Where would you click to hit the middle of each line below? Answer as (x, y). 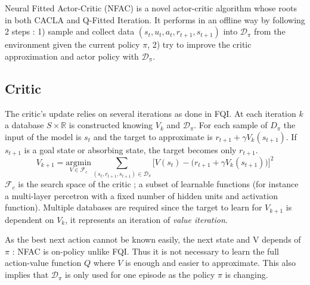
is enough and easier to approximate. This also (210, 263)
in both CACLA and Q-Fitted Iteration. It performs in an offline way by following (155, 19)
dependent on (30, 219)
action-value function (43, 263)
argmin (79, 162)
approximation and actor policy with (72, 56)
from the (270, 31)
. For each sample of (231, 125)
